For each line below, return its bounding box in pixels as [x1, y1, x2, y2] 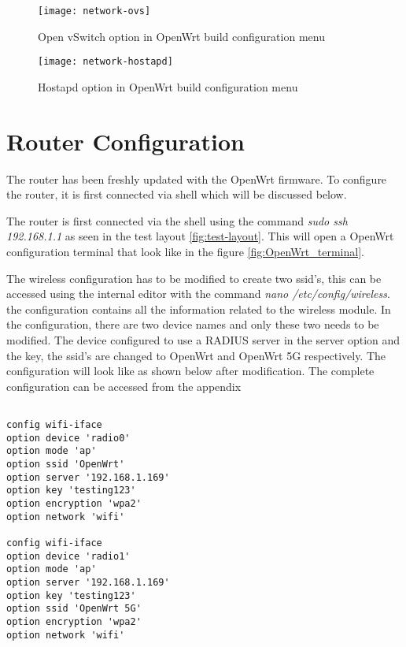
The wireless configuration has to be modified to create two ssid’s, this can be [6, 270, 382, 286]
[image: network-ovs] [38, 6, 151, 17]
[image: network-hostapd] [38, 56, 173, 68]
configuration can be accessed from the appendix [6, 377, 242, 394]
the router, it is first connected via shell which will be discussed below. [6, 186, 347, 203]
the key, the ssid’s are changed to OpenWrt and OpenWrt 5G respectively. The [6, 347, 386, 363]
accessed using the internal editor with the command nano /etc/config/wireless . [6, 285, 390, 302]
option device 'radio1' [6, 550, 131, 562]
